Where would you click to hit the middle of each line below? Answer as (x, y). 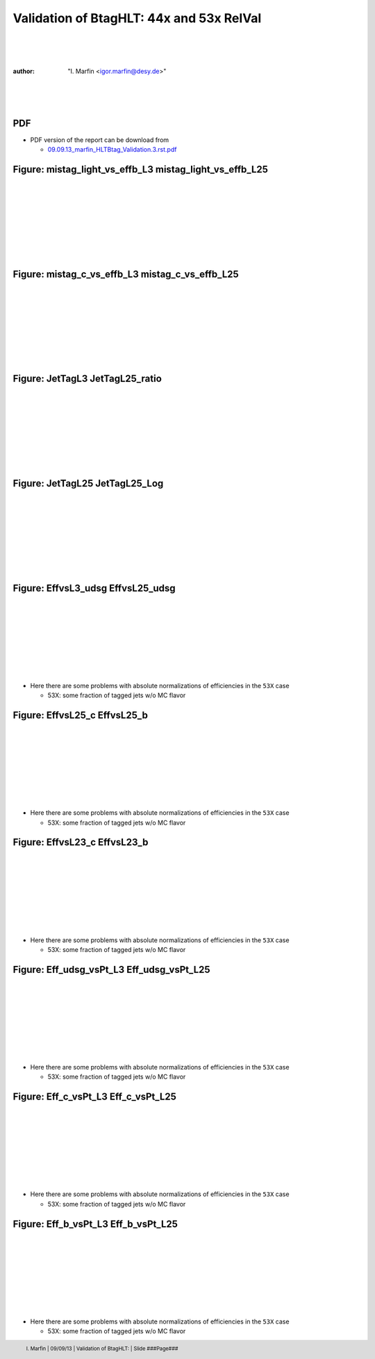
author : (24, 71)
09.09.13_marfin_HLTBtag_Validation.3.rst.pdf (112, 150)
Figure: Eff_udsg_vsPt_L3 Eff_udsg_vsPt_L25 (112, 970)
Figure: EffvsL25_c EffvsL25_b (81, 715)
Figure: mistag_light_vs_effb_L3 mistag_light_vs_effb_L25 (141, 169)
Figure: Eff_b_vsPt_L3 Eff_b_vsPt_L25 (95, 1224)
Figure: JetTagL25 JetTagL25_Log (88, 483)
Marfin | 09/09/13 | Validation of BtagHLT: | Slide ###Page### (104, 1349)
